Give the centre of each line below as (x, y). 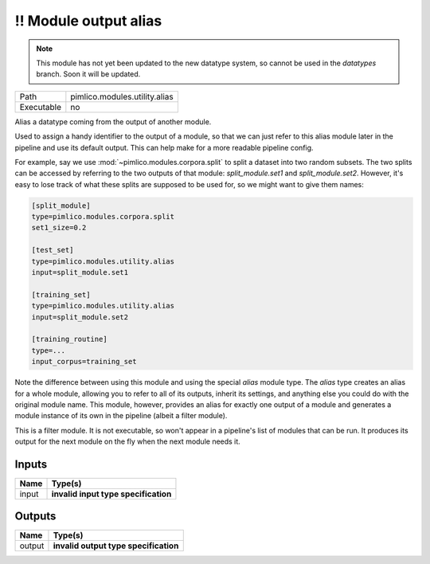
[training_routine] (69, 339)
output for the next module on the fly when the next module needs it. (127, 441)
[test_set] (53, 250)
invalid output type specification (116, 546)
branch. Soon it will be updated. (88, 74)
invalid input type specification (111, 494)
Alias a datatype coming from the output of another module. (113, 121)
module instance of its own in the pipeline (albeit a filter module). (121, 416)
